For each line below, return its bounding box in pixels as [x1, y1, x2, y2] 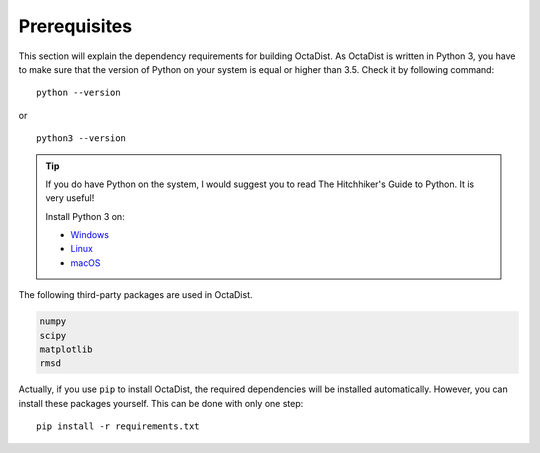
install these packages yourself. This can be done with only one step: [18, 397, 304, 409]
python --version [36, 87, 121, 99]
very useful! [45, 192, 95, 204]
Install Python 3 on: [45, 210, 125, 222]
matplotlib [39, 344, 93, 355]
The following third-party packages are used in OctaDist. [18, 289, 254, 301]
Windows [70, 229, 110, 241]
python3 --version [36, 133, 127, 144]
